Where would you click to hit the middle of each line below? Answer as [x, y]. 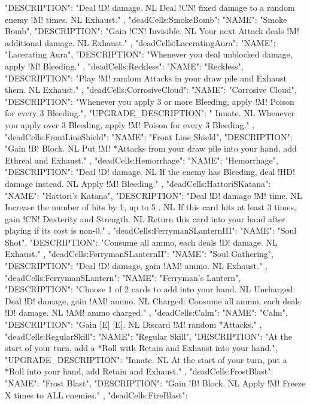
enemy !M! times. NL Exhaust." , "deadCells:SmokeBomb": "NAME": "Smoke [146, 19]
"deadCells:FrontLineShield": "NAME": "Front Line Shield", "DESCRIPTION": [149, 136]
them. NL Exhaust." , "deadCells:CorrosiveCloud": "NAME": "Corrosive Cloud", [151, 90]
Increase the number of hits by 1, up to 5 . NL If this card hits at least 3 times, [151, 207]
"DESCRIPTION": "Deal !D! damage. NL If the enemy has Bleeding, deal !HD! [150, 172]
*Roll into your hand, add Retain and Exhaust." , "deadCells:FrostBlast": [139, 371]
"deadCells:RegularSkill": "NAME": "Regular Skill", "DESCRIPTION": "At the [148, 336]
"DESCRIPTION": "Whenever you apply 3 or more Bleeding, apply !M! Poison [150, 101]
